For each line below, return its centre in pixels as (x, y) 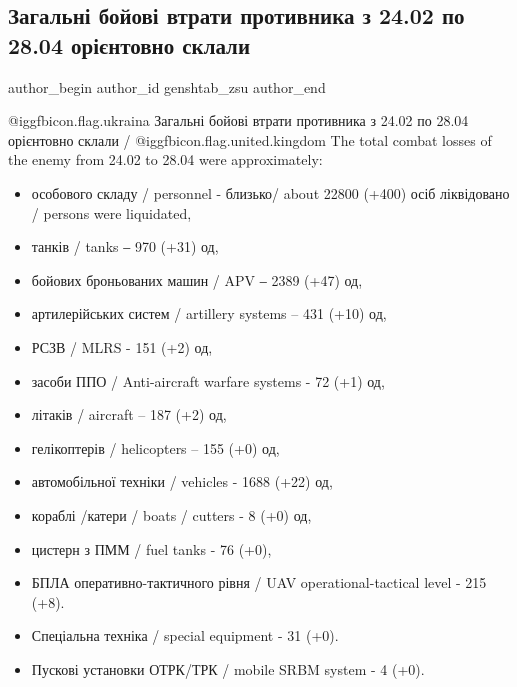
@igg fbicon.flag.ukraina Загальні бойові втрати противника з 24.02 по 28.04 (238, 120)
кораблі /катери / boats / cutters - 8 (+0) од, (171, 514)
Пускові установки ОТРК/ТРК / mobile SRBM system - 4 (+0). (228, 668)
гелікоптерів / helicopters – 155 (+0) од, (155, 447)
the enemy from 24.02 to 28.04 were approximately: (165, 159)
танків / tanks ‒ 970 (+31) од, (125, 246)
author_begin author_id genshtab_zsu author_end (167, 86)
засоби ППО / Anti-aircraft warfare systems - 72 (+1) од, (208, 380)
